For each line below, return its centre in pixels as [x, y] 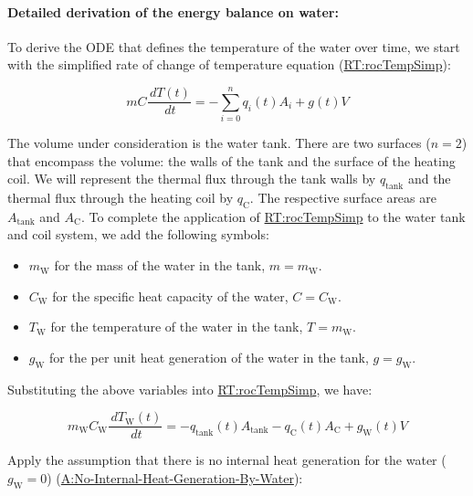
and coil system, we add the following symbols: [138, 234]
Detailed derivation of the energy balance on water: [173, 11]
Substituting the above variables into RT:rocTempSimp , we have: [190, 389]
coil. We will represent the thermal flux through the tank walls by [192, 179]
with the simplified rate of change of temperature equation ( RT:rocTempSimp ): [229, 64]
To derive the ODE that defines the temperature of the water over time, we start [234, 46]
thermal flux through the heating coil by [121, 198]
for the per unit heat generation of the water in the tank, [209, 357]
